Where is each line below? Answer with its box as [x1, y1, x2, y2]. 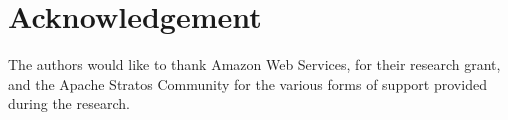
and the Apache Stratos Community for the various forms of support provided [8, 73, 487, 94]
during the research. [8, 93, 130, 114]
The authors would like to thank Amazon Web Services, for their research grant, [8, 54, 501, 75]
